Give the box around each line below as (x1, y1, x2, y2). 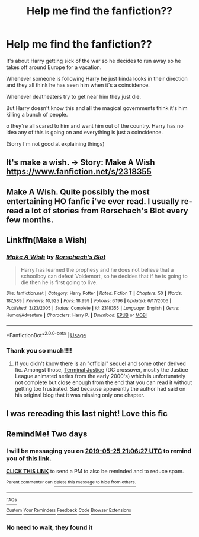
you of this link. (6, 454, 52, 462)
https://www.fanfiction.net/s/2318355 (6, 167, 152, 177)
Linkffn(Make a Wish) (6, 235, 88, 245)
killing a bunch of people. (6, 111, 68, 118)
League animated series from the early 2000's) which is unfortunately (14, 372, 185, 379)
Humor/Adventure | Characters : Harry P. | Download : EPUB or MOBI (6, 312, 147, 319)
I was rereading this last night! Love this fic (6, 409, 168, 419)
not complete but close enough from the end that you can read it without (14, 379, 192, 386)
